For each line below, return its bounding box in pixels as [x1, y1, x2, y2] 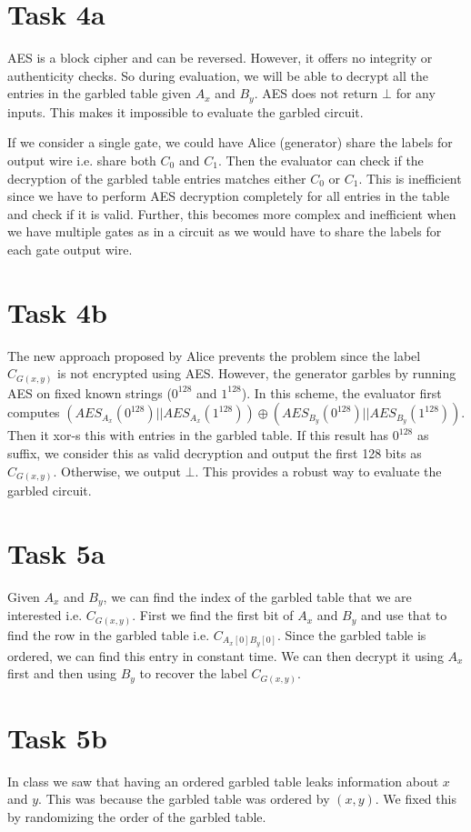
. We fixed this [375, 789, 456, 808]
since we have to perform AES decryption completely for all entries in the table [7, 186, 450, 205]
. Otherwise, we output [53, 461, 181, 480]
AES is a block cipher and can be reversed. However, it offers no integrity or [7, 48, 433, 67]
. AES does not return [254, 84, 378, 103]
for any [396, 84, 436, 103]
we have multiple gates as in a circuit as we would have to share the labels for [7, 222, 442, 241]
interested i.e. [7, 606, 83, 625]
